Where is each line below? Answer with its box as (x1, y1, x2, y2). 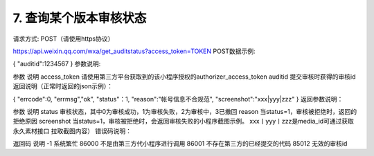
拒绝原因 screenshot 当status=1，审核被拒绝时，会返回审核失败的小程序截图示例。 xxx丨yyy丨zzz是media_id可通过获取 (12, 117, 355, 126)
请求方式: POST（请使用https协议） (12, 35, 114, 43)
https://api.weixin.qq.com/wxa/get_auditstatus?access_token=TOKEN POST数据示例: (12, 47, 256, 55)
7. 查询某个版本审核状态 (12, 10, 147, 26)
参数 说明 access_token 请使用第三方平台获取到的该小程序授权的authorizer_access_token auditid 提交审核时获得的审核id (12, 72, 356, 81)
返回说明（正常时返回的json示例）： (12, 82, 114, 90)
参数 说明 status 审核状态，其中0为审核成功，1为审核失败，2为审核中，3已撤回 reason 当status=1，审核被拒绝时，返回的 (12, 107, 357, 115)
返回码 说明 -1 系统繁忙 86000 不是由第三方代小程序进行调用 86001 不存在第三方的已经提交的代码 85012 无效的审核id (12, 139, 348, 148)
